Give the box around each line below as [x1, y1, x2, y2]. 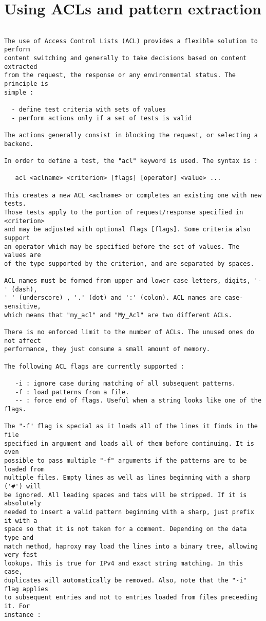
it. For [4, 602, 30, 610]
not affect [4, 337, 41, 344]
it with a [4, 517, 37, 524]
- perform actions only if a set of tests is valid [11, 114, 192, 122]
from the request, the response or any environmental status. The [4, 71, 236, 79]
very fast [4, 551, 37, 559]
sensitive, [4, 303, 41, 310]
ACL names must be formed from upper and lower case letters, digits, [4, 277, 251, 285]
